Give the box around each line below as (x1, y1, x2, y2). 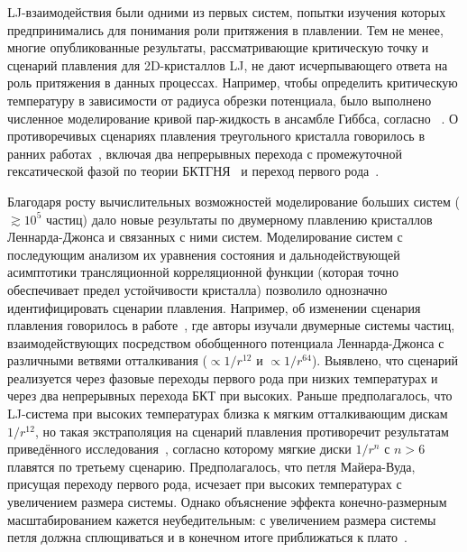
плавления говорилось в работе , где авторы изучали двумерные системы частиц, (7, 316, 455, 335)
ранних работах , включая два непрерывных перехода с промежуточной (7, 143, 402, 162)
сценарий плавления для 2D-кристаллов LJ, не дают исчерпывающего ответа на (7, 55, 448, 74)
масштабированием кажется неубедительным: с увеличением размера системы (7, 510, 436, 529)
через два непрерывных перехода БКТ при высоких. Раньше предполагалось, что (7, 386, 453, 405)
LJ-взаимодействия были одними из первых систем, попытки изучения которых (7, 3, 446, 21)
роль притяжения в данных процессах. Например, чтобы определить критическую (7, 73, 458, 92)
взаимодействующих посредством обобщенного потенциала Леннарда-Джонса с (7, 333, 444, 352)
